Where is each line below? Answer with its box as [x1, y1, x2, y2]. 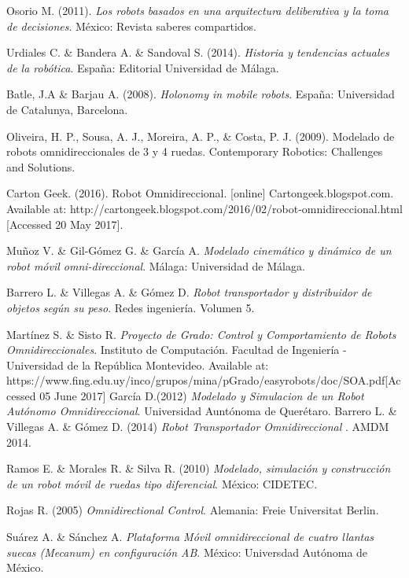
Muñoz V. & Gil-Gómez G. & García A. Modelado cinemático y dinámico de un [6, 242, 392, 259]
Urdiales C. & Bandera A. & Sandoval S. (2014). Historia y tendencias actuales [6, 44, 389, 61]
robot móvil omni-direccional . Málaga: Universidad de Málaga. [6, 257, 305, 274]
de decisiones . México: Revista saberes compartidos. [6, 17, 256, 34]
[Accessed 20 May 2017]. [6, 215, 123, 232]
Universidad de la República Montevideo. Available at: [6, 356, 269, 373]
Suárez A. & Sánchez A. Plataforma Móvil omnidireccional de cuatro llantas [6, 528, 374, 545]
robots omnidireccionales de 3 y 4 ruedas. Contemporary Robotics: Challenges [6, 143, 383, 160]
